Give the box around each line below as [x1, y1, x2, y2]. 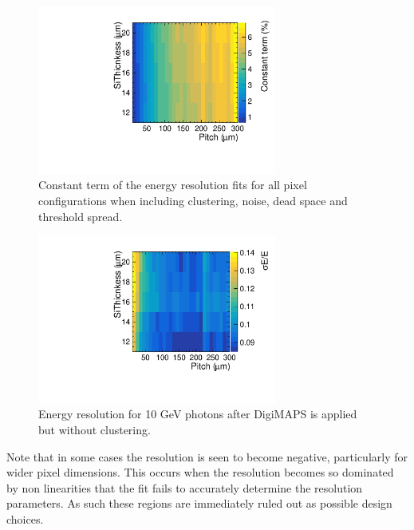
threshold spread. [38, 208, 123, 224]
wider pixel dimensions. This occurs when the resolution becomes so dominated [6, 464, 394, 481]
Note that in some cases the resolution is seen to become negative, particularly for [6, 448, 408, 465]
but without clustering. [38, 421, 151, 438]
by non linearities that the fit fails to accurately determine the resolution [6, 479, 363, 496]
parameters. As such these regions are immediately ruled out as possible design [6, 495, 392, 512]
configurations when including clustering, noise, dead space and [38, 192, 348, 208]
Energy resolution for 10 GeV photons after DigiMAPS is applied [38, 405, 357, 422]
